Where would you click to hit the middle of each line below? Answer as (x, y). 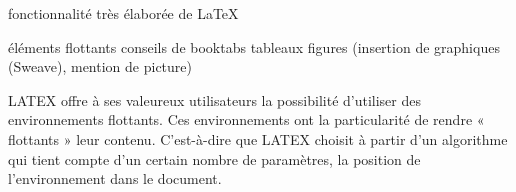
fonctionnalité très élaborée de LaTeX (123, 13)
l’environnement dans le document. (115, 178)
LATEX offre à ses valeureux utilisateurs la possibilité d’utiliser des (214, 99)
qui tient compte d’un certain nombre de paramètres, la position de (214, 158)
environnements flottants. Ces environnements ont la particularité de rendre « (246, 119)
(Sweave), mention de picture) (100, 66)
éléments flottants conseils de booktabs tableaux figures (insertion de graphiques (254, 46)
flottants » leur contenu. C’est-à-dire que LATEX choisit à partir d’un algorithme (258, 138)
